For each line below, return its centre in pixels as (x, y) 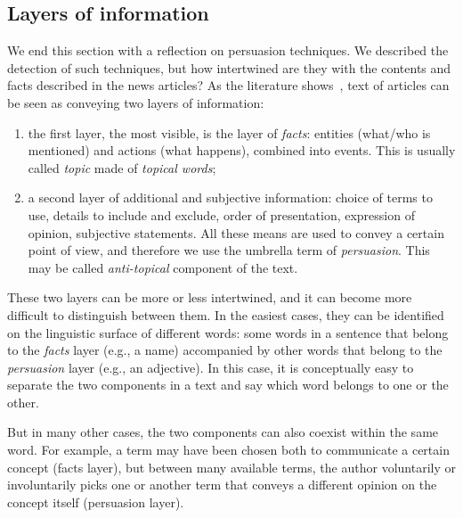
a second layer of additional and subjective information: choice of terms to (230, 197)
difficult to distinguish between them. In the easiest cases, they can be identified (226, 314)
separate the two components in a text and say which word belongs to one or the (228, 385)
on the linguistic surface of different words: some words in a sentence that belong (228, 332)
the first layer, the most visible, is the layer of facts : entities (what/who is (229, 132)
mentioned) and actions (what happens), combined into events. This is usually (242, 150)
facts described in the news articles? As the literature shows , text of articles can (228, 85)
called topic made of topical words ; (122, 167)
